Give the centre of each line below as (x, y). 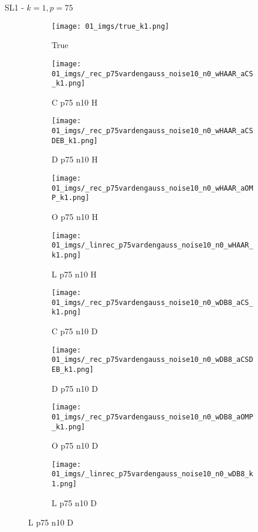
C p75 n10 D (75, 331)
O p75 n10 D (75, 445)
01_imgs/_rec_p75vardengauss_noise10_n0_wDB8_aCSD (152, 360)
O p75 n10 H (75, 216)
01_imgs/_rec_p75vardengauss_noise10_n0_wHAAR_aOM (152, 188)
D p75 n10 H (75, 159)
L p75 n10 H (74, 274)
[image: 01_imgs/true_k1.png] (111, 26)
